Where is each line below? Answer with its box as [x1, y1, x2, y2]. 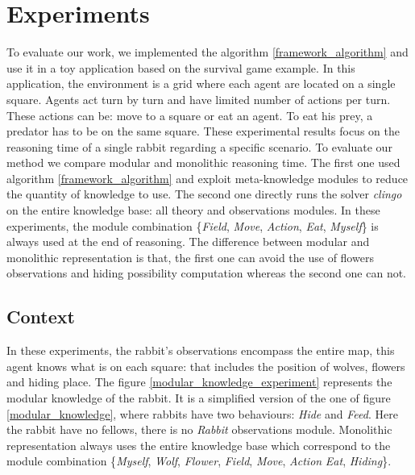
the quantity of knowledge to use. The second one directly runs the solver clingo [6, 185, 402, 202]
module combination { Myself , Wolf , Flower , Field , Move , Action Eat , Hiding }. [6, 452, 392, 469]
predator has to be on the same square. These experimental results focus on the [6, 123, 400, 140]
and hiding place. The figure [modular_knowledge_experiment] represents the [6, 373, 392, 390]
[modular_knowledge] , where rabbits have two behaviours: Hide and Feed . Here [6, 405, 398, 422]
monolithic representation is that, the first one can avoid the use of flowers [6, 248, 374, 265]
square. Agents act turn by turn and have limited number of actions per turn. [6, 90, 391, 107]
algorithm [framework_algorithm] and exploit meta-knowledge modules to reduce [6, 169, 409, 186]
